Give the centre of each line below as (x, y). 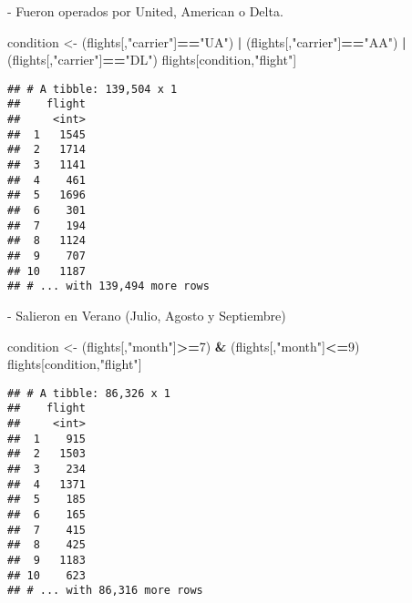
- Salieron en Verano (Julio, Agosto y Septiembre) (147, 315)
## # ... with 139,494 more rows (108, 286)
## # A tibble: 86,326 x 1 (89, 393)
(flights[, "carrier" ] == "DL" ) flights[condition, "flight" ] (152, 60)
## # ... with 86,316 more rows (105, 591)
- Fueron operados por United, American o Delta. (145, 11)
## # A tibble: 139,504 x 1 (93, 89)
